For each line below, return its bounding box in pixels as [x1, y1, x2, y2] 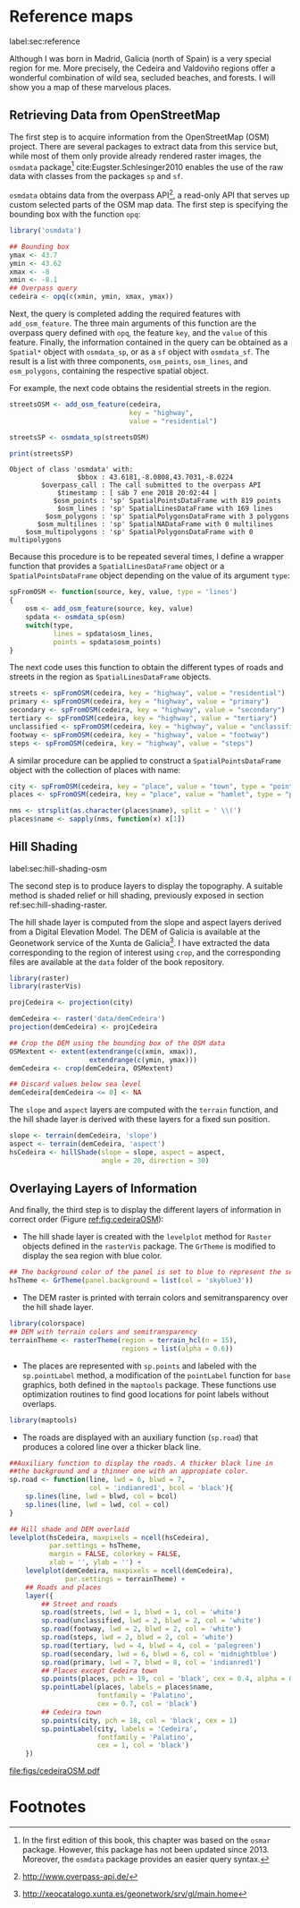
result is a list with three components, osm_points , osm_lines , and [9, 356, 248, 367]
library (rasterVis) [9, 982, 82, 991]
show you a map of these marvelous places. [9, 81, 172, 92]
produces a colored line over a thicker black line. [21, 1441, 202, 1452]
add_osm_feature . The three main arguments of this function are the [9, 318, 257, 328]
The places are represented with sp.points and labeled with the [21, 1360, 257, 1371]
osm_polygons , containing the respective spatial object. [9, 365, 210, 377]
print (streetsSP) [9, 449, 74, 458]
